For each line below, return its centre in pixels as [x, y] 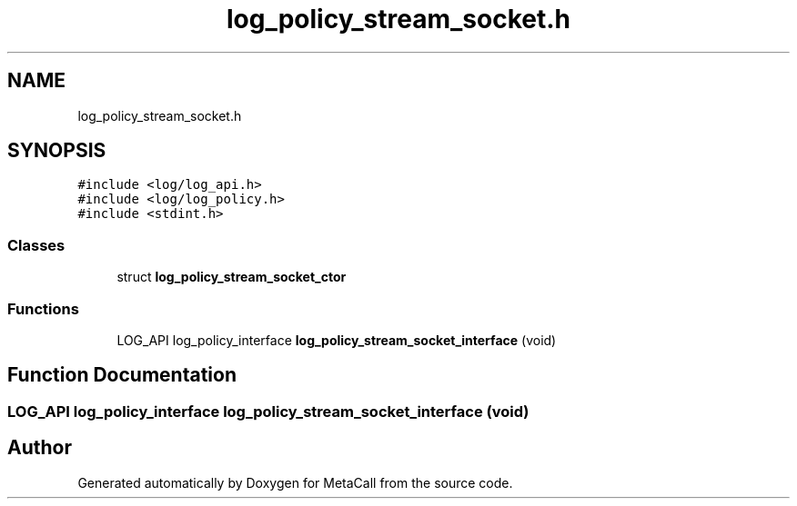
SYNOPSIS [57, 151]
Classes [36, 245]
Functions [43, 308]
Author [40, 448]
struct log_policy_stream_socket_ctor [232, 277]
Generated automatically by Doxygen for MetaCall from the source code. [295, 482]
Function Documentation [122, 375]
